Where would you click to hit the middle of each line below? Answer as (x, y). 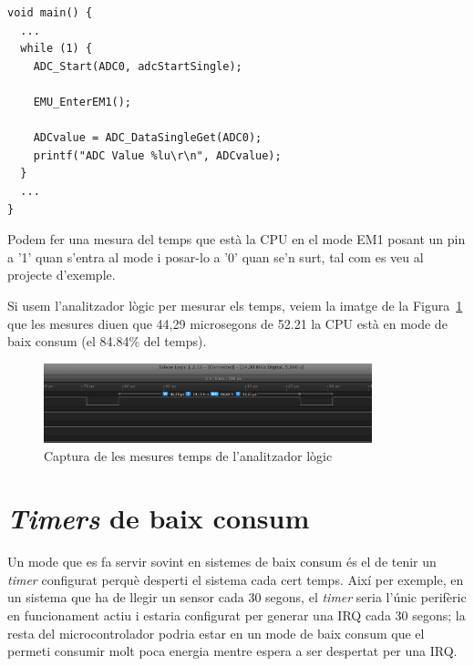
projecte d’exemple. (62, 275)
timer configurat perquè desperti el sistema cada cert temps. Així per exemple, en (236, 579)
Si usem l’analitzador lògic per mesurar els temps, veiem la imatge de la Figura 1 (235, 305)
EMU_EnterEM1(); (82, 102)
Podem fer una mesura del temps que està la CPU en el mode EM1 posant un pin (237, 239)
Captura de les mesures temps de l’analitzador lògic (188, 455)
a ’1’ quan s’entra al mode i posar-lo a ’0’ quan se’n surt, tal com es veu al (216, 256)
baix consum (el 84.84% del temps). (107, 341)
